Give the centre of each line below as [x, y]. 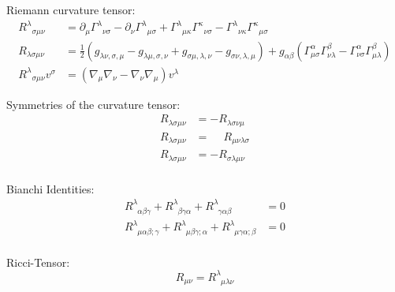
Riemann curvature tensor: [71, 9]
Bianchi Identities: [50, 188]
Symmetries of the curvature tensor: [93, 104]
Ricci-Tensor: [38, 262]
